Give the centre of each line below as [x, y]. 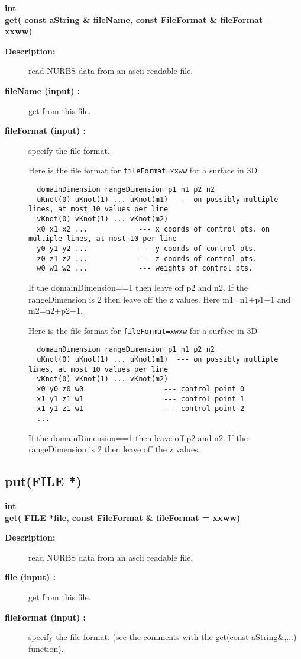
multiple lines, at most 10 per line [103, 239]
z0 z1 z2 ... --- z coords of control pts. [147, 258]
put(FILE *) [43, 481]
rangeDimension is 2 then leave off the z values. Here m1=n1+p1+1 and [160, 299]
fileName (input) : [43, 90]
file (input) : [30, 577]
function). [46, 648]
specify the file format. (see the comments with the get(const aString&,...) [163, 637]
